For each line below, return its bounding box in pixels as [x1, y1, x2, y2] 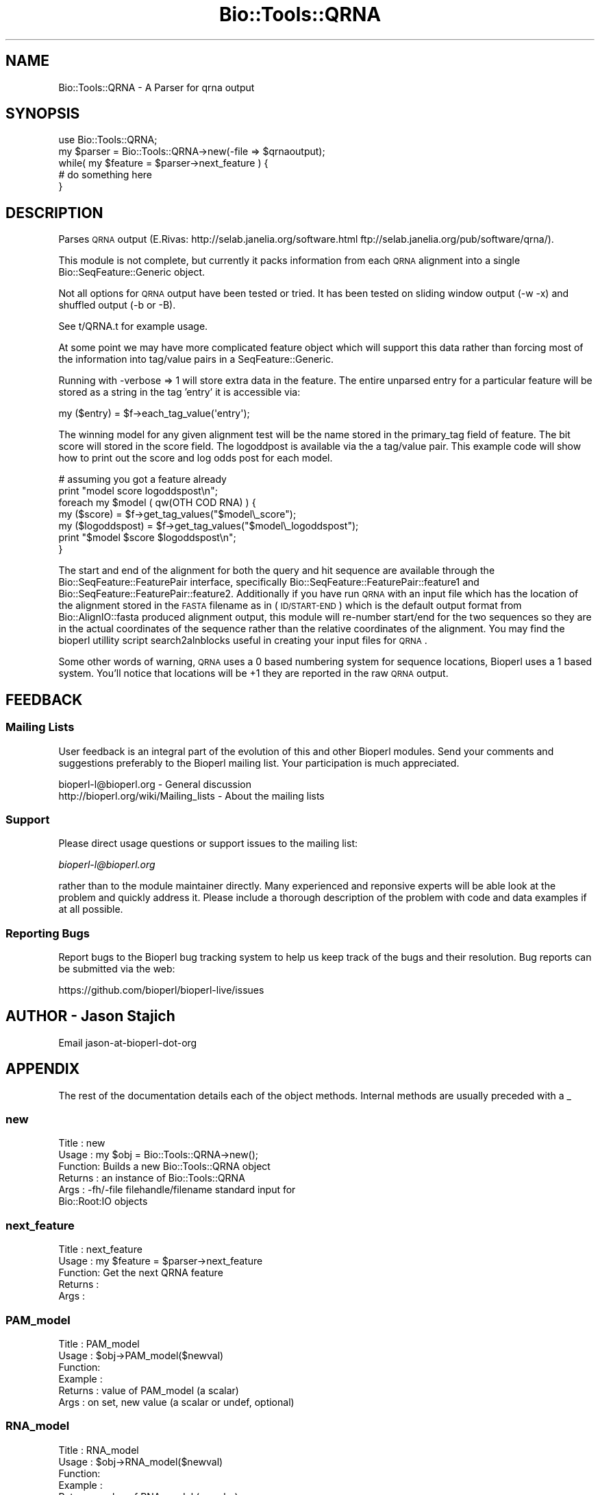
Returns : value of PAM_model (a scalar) [58, 1384, 239, 1396]
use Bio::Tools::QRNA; [58, 134, 158, 146]
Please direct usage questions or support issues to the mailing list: [58, 837, 358, 850]
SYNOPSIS [5, 105, 80, 123]
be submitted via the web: [58, 963, 175, 974]
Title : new [58, 1137, 105, 1149]
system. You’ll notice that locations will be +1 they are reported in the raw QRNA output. [58, 667, 449, 680]
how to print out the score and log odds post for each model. [58, 452, 333, 464]
